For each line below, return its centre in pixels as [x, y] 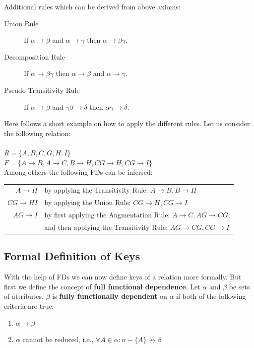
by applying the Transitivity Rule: [96, 190]
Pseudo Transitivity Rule [42, 90]
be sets [239, 286]
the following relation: [37, 133]
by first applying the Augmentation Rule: [107, 215]
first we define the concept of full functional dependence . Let [102, 286]
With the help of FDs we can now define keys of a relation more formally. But [123, 277]
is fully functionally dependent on [110, 296]
